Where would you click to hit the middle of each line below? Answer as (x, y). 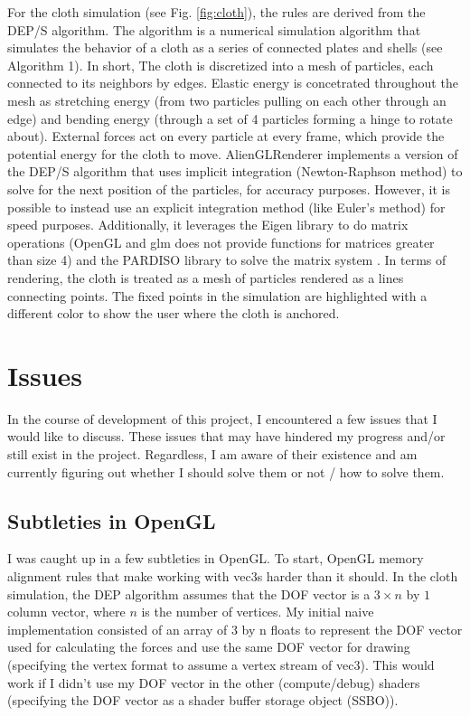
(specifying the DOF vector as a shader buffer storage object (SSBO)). (203, 700)
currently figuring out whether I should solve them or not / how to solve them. (226, 471)
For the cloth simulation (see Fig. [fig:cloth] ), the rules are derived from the (216, 12)
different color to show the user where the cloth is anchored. (174, 313)
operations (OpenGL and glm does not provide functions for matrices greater (221, 242)
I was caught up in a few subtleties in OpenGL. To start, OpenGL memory (216, 558)
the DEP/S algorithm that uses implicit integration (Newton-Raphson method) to (235, 171)
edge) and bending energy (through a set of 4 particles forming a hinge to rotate (230, 118)
